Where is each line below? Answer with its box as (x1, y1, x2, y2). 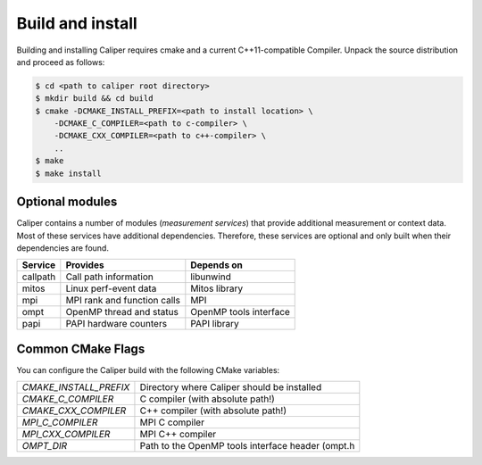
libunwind (190, 270, 232, 283)
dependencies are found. (16, 242, 109, 253)
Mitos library (190, 282, 244, 295)
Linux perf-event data (65, 282, 157, 295)
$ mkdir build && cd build (35, 94, 154, 104)
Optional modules (16, 195, 118, 210)
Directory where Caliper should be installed (139, 381, 322, 394)
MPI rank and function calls (65, 295, 180, 307)
